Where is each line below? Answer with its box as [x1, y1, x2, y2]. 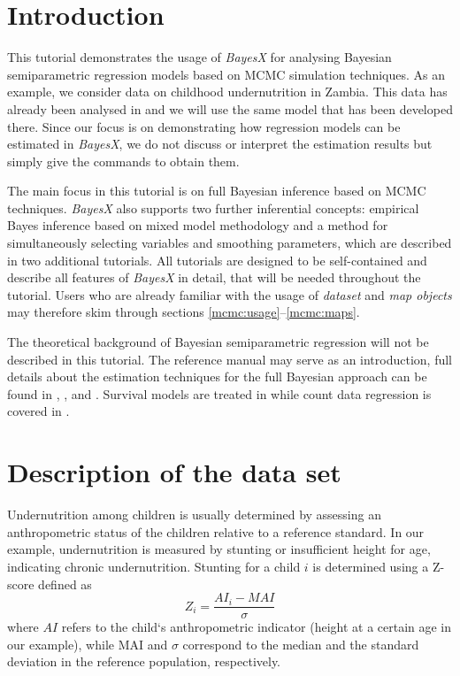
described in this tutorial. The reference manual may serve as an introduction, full [7, 350, 453, 368]
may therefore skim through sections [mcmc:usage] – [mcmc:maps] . [7, 303, 360, 321]
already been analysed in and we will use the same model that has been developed [7, 99, 453, 118]
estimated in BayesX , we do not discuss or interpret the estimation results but [7, 134, 433, 153]
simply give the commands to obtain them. [7, 151, 240, 170]
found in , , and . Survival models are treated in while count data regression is [7, 384, 432, 403]
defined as [38, 574, 92, 593]
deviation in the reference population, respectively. [7, 652, 281, 671]
